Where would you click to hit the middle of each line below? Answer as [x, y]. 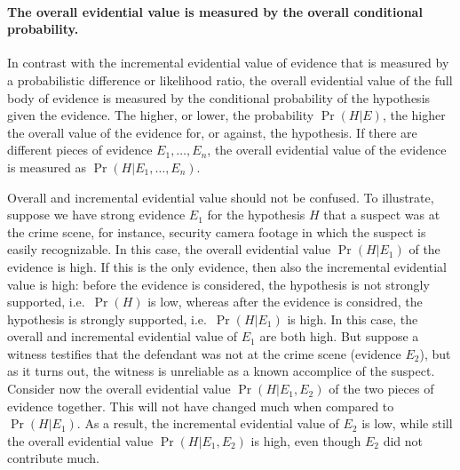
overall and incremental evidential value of [123, 336]
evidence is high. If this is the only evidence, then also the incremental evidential [227, 266]
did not [403, 440]
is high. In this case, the [353, 319]
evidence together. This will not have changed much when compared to [201, 406]
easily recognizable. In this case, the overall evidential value [169, 249]
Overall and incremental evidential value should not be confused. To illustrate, [221, 197]
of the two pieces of [381, 389]
